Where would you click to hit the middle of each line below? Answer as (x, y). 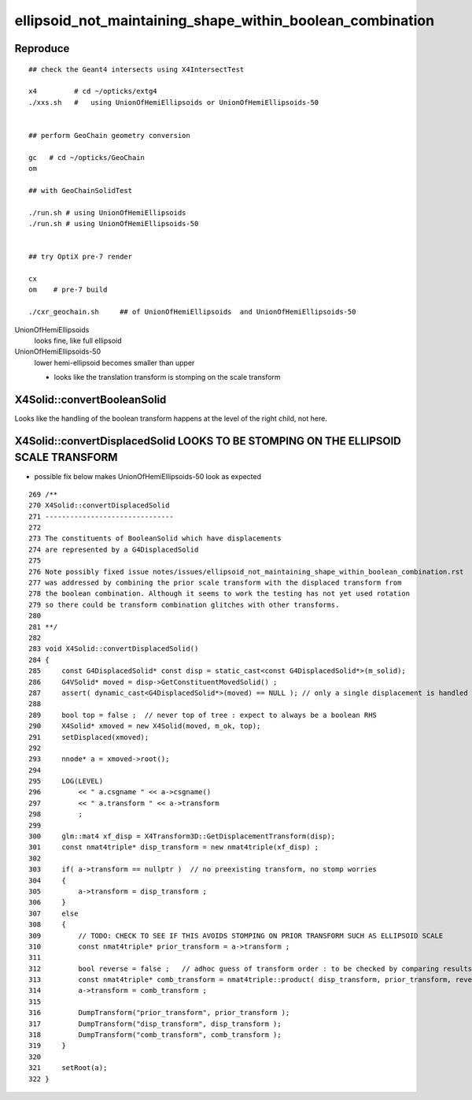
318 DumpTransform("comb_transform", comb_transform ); (155, 1035)
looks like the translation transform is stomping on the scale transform (167, 377)
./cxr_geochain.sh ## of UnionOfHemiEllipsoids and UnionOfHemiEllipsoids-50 (192, 312)
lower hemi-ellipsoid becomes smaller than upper (114, 362)
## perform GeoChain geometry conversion (109, 135)
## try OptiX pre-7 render (81, 257)
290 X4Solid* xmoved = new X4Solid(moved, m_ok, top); (145, 726)
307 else (53, 913)
